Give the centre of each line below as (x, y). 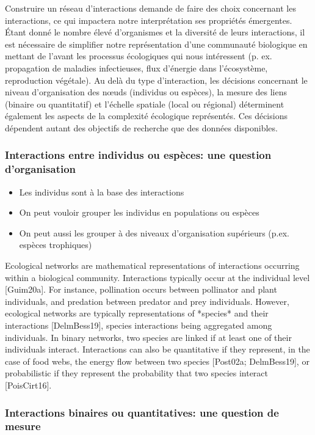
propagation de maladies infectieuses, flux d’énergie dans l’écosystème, (136, 68)
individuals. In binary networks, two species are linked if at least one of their (148, 337)
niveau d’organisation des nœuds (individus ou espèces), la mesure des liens (146, 92)
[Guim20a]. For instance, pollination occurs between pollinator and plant (141, 289)
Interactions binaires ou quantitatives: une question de (142, 412)
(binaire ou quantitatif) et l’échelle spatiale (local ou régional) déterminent (145, 104)
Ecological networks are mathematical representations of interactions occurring (152, 265)
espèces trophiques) (56, 245)
